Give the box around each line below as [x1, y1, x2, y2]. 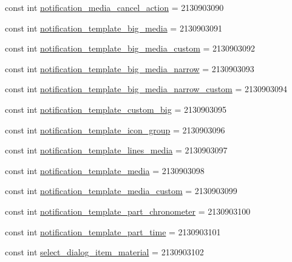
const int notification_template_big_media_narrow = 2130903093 [5, 62, 254, 75]
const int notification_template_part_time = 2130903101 [5, 225, 221, 238]
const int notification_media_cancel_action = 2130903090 [5, 1, 224, 13]
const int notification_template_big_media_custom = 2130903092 [5, 42, 256, 55]
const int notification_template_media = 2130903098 [5, 164, 205, 176]
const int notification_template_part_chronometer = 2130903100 [5, 204, 251, 217]
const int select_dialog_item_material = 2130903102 [5, 246, 204, 258]
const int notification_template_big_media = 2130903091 [5, 21, 222, 34]
